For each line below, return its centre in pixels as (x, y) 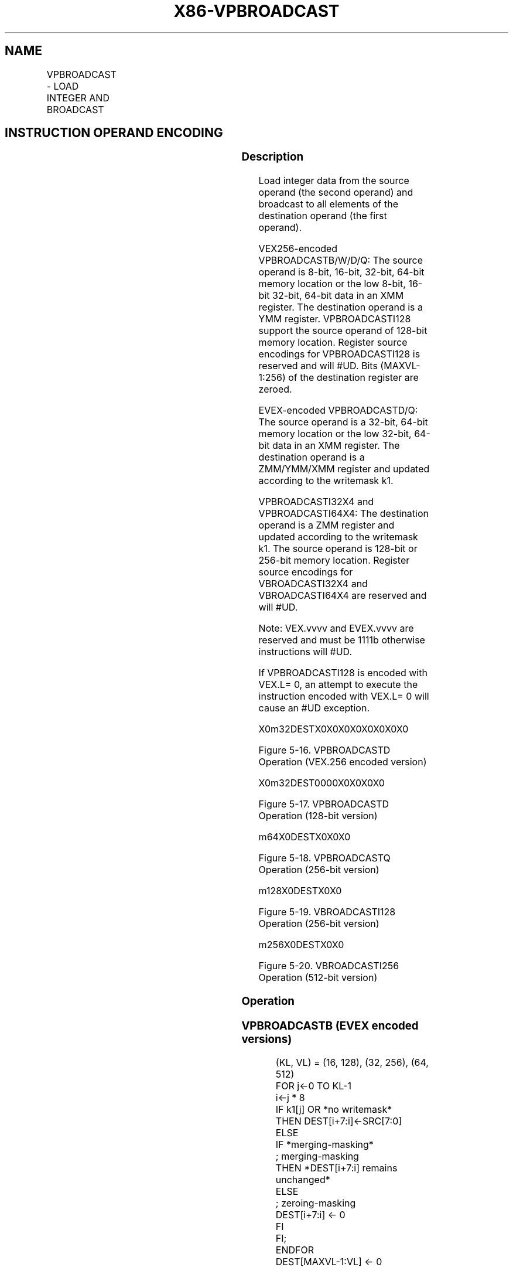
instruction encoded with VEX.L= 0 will (344, 696)
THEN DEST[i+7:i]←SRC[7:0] (339, 1121)
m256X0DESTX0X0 (301, 945)
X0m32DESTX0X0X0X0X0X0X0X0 (334, 729)
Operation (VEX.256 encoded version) (343, 762)
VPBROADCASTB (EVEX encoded (330, 1025)
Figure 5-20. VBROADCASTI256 (329, 966)
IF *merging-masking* (324, 1145)
